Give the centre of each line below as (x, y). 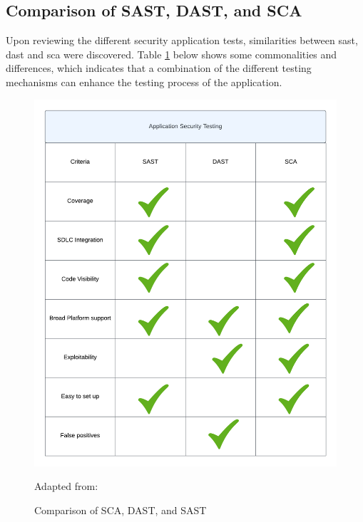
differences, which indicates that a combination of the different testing (159, 68)
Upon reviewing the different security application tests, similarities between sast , (182, 40)
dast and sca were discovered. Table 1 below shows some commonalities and (172, 54)
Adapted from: (66, 486)
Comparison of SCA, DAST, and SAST (121, 510)
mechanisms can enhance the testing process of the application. (144, 82)
